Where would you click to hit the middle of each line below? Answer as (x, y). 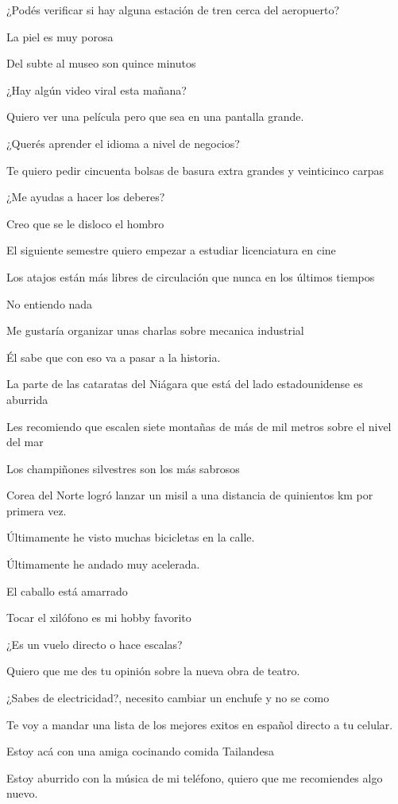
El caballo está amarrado (67, 590)
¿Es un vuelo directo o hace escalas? (95, 644)
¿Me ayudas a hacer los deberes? (86, 197)
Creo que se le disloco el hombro (85, 223)
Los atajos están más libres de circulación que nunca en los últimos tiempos (191, 276)
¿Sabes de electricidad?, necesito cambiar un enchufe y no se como (168, 698)
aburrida (27, 399)
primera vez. (37, 510)
